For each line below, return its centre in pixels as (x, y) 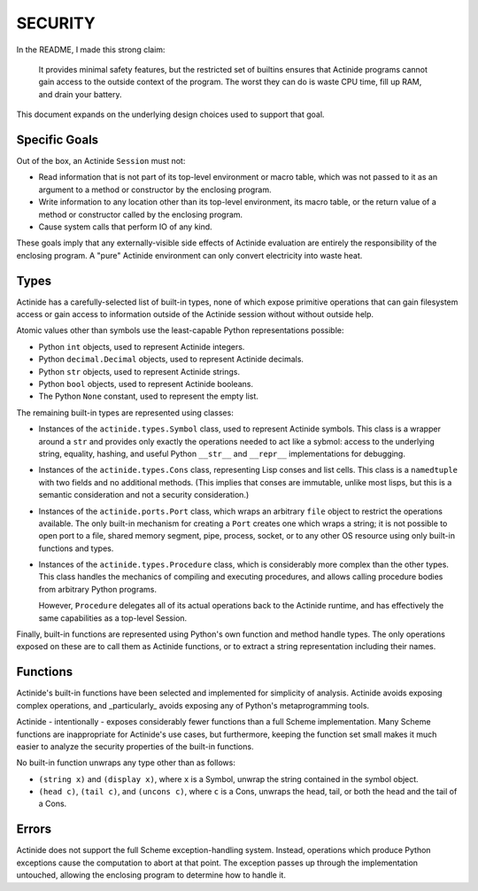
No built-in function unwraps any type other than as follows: (126, 763)
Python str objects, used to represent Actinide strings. (139, 371)
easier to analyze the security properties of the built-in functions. (135, 746)
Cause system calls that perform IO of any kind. (125, 227)
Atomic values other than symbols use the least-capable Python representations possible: (180, 330)
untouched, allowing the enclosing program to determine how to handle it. (151, 875)
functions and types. (76, 548)
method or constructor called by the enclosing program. (141, 214)
